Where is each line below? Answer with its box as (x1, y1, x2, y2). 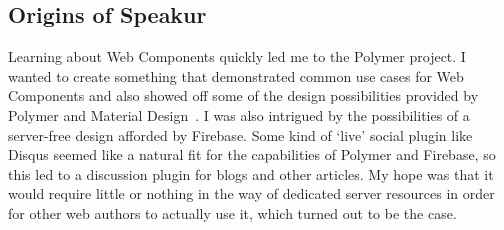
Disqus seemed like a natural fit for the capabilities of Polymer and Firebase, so (8, 144, 496, 165)
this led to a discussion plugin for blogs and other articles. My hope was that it (8, 163, 494, 184)
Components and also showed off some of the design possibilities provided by (8, 85, 479, 106)
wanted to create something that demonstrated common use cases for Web (8, 65, 464, 86)
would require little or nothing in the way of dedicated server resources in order (8, 183, 495, 204)
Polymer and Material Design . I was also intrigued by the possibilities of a (8, 104, 470, 125)
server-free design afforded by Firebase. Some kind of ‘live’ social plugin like (8, 124, 473, 145)
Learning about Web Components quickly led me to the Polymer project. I (8, 46, 466, 67)
